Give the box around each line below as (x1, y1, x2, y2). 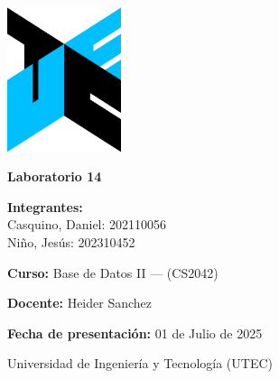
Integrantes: (7, 197, 83, 216)
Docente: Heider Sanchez (7, 293, 153, 312)
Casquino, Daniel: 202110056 (7, 215, 167, 234)
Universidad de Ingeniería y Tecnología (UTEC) (7, 354, 273, 373)
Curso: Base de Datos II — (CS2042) (7, 263, 219, 282)
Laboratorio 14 (7, 167, 102, 186)
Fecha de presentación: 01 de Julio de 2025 (7, 323, 263, 342)
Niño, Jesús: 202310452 (7, 233, 135, 252)
